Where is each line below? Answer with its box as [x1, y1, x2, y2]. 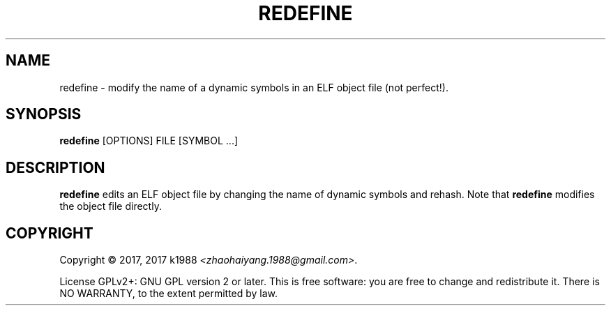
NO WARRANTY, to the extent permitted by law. [59, 287, 278, 300]
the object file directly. [59, 200, 162, 213]
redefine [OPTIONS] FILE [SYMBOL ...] [59, 135, 239, 147]
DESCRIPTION [6, 158, 105, 176]
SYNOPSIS [6, 105, 82, 123]
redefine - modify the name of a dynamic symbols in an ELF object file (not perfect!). [59, 81, 448, 93]
